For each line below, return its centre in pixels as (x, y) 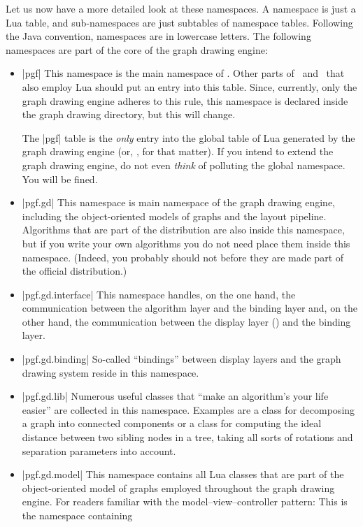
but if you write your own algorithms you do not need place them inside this (186, 243)
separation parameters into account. (99, 450)
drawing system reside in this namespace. (111, 372)
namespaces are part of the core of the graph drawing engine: (137, 49)
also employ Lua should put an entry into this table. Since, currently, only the (190, 86)
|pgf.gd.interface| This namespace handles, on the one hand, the (159, 294)
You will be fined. (60, 179)
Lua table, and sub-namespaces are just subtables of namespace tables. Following (179, 22)
